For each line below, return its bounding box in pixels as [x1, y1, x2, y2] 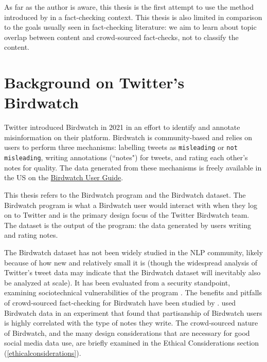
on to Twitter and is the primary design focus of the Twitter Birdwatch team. [4, 209, 250, 220]
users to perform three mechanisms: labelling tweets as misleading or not [4, 142, 238, 153]
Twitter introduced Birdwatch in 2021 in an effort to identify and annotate [4, 122, 240, 132]
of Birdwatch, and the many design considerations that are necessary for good [4, 327, 250, 338]
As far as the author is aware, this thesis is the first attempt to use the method [4, 2, 254, 12]
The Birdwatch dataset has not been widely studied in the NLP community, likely [4, 246, 263, 257]
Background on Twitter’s [4, 72, 185, 93]
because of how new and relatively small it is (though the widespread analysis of [4, 257, 258, 268]
